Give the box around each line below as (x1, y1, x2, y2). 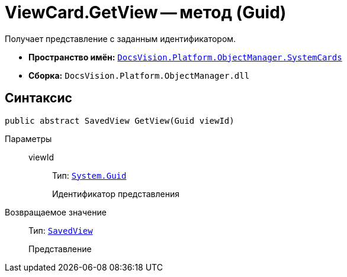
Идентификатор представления (52, 188, 180, 199)
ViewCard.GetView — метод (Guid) (5, 2, 287, 22)
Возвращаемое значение (5, 207, 107, 217)
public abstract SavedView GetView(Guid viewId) (5, 115, 234, 125)
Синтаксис (5, 91, 72, 106)
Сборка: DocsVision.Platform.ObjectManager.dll (28, 70, 250, 80)
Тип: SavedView (28, 225, 93, 236)
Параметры (5, 133, 52, 144)
